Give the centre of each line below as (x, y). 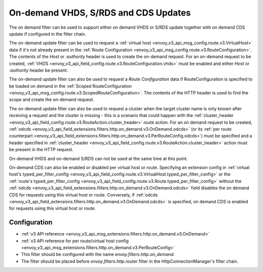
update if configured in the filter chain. (47, 34)
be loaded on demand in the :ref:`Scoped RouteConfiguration (70, 86)
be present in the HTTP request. (41, 150)
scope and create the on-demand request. (52, 99)
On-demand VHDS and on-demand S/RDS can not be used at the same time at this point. (98, 158)
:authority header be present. (38, 70)
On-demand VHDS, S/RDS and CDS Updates (100, 13)
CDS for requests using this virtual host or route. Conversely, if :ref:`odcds (84, 194)
